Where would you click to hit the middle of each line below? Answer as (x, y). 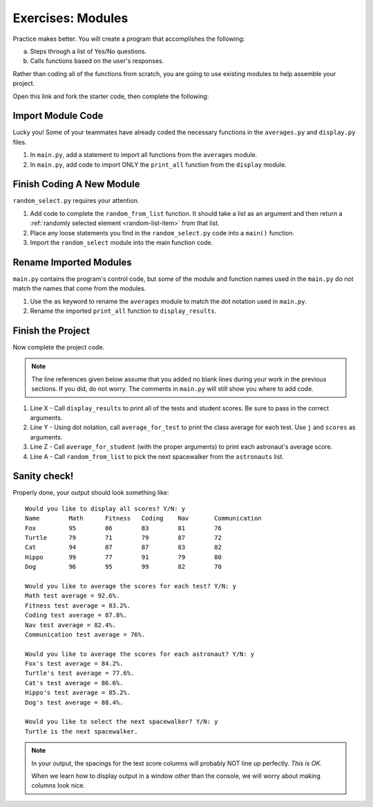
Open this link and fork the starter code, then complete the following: (111, 96)
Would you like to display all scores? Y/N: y (105, 508)
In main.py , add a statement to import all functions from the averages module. (144, 155)
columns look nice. (58, 786)
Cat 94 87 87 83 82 (124, 547)
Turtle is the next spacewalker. (82, 731)
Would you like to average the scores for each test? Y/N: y (131, 586)
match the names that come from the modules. (79, 289)
